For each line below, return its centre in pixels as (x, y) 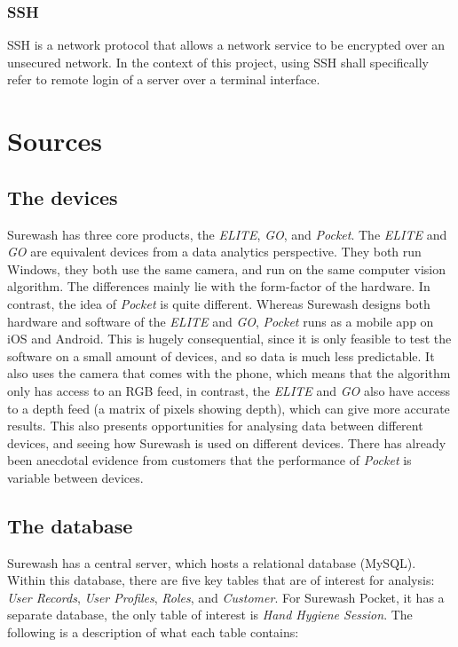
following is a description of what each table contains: (153, 632)
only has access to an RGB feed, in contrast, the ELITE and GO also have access (229, 390)
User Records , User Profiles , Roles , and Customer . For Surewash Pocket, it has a (226, 597)
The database (70, 525)
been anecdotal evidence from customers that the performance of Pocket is (209, 460)
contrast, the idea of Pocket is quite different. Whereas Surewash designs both (219, 303)
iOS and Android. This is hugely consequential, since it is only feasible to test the (229, 339)
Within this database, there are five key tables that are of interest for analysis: (221, 580)
